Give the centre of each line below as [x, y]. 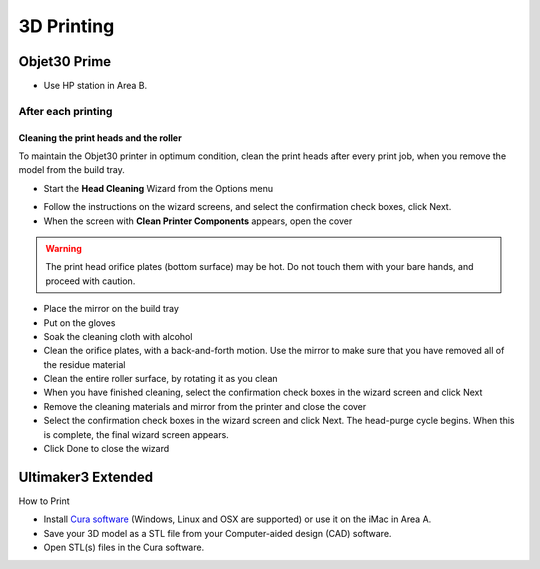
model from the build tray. [71, 170]
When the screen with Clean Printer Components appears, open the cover [198, 221]
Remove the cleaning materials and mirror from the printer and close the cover [205, 406]
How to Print [44, 501]
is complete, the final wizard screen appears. [136, 434]
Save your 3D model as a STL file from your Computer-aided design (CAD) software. [217, 533]
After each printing [65, 111]
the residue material [84, 364]
